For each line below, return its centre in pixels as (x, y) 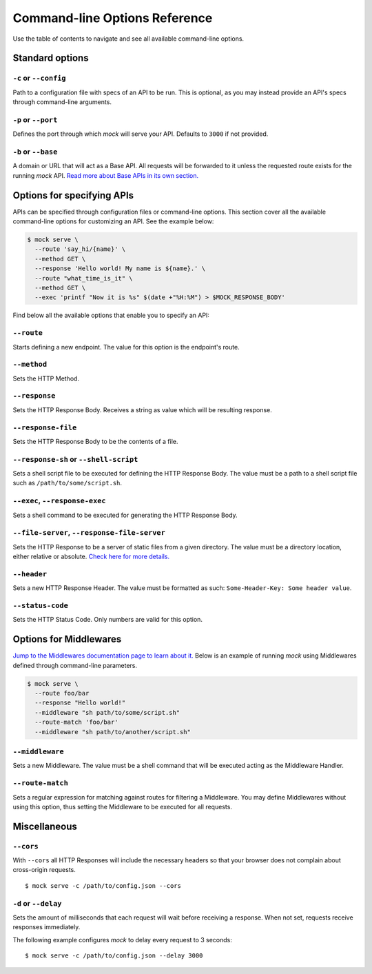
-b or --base (35, 152)
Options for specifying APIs (73, 195)
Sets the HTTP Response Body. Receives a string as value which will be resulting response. (142, 409)
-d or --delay (37, 903)
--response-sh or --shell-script (75, 459)
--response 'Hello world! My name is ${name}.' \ (120, 268)
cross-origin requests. (44, 870)
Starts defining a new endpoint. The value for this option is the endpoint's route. (126, 347)
